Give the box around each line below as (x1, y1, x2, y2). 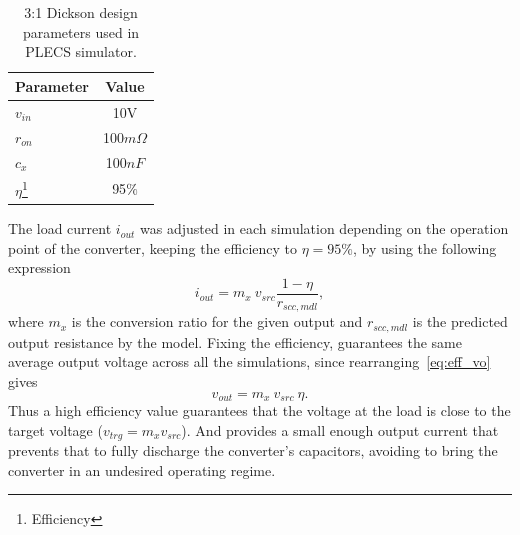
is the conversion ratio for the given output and (71, 311, 363, 332)
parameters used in (22, 21, 140, 42)
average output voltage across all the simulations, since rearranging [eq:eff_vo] (8, 351, 491, 372)
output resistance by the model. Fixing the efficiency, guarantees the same (8, 331, 462, 352)
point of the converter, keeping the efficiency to (8, 237, 298, 258)
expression (8, 257, 71, 278)
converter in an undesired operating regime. (8, 459, 276, 480)
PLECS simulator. (25, 41, 137, 62)
